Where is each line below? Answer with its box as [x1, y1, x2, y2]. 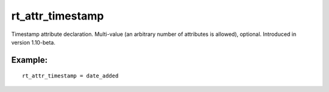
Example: [11, 55, 48, 65]
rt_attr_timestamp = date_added [22, 73, 119, 79]
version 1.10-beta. [11, 38, 56, 46]
